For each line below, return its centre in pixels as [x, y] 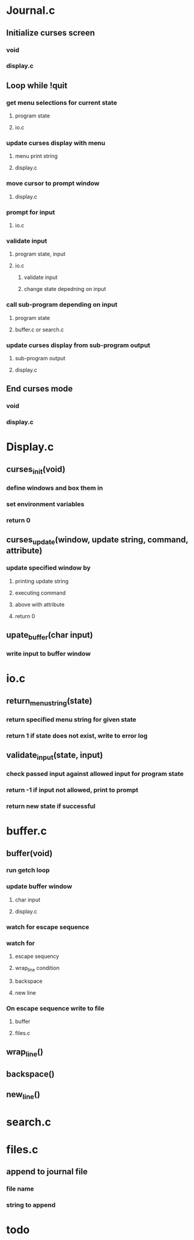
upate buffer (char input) [50, 636]
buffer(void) [29, 853]
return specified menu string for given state [71, 719]
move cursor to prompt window [53, 183]
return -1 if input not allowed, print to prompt [72, 790]
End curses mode [40, 389]
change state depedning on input [65, 289]
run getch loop [28, 870]
